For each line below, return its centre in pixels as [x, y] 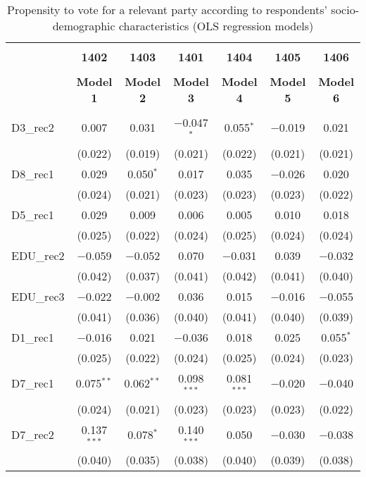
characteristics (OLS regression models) [216, 26]
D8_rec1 [33, 173]
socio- [345, 10]
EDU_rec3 [38, 296]
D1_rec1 [33, 337]
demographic [84, 26]
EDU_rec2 [38, 255]
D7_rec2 [33, 434]
